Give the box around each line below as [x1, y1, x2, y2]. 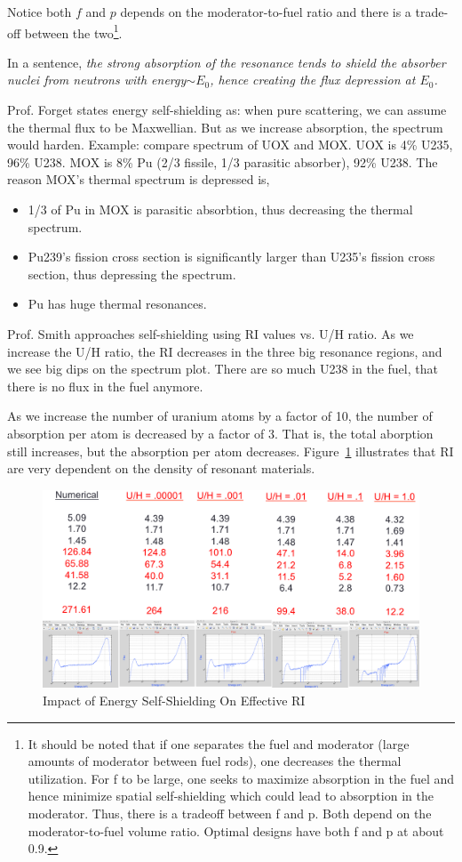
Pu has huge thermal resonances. [28, 294, 207, 313]
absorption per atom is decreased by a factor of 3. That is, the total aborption [7, 423, 434, 442]
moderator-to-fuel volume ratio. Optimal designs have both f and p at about [28, 821, 444, 840]
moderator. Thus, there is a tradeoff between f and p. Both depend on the [28, 804, 432, 823]
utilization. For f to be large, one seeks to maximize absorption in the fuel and [28, 769, 455, 787]
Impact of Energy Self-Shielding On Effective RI [43, 691, 306, 710]
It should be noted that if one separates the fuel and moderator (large [28, 734, 410, 753]
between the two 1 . [24, 20, 123, 42]
